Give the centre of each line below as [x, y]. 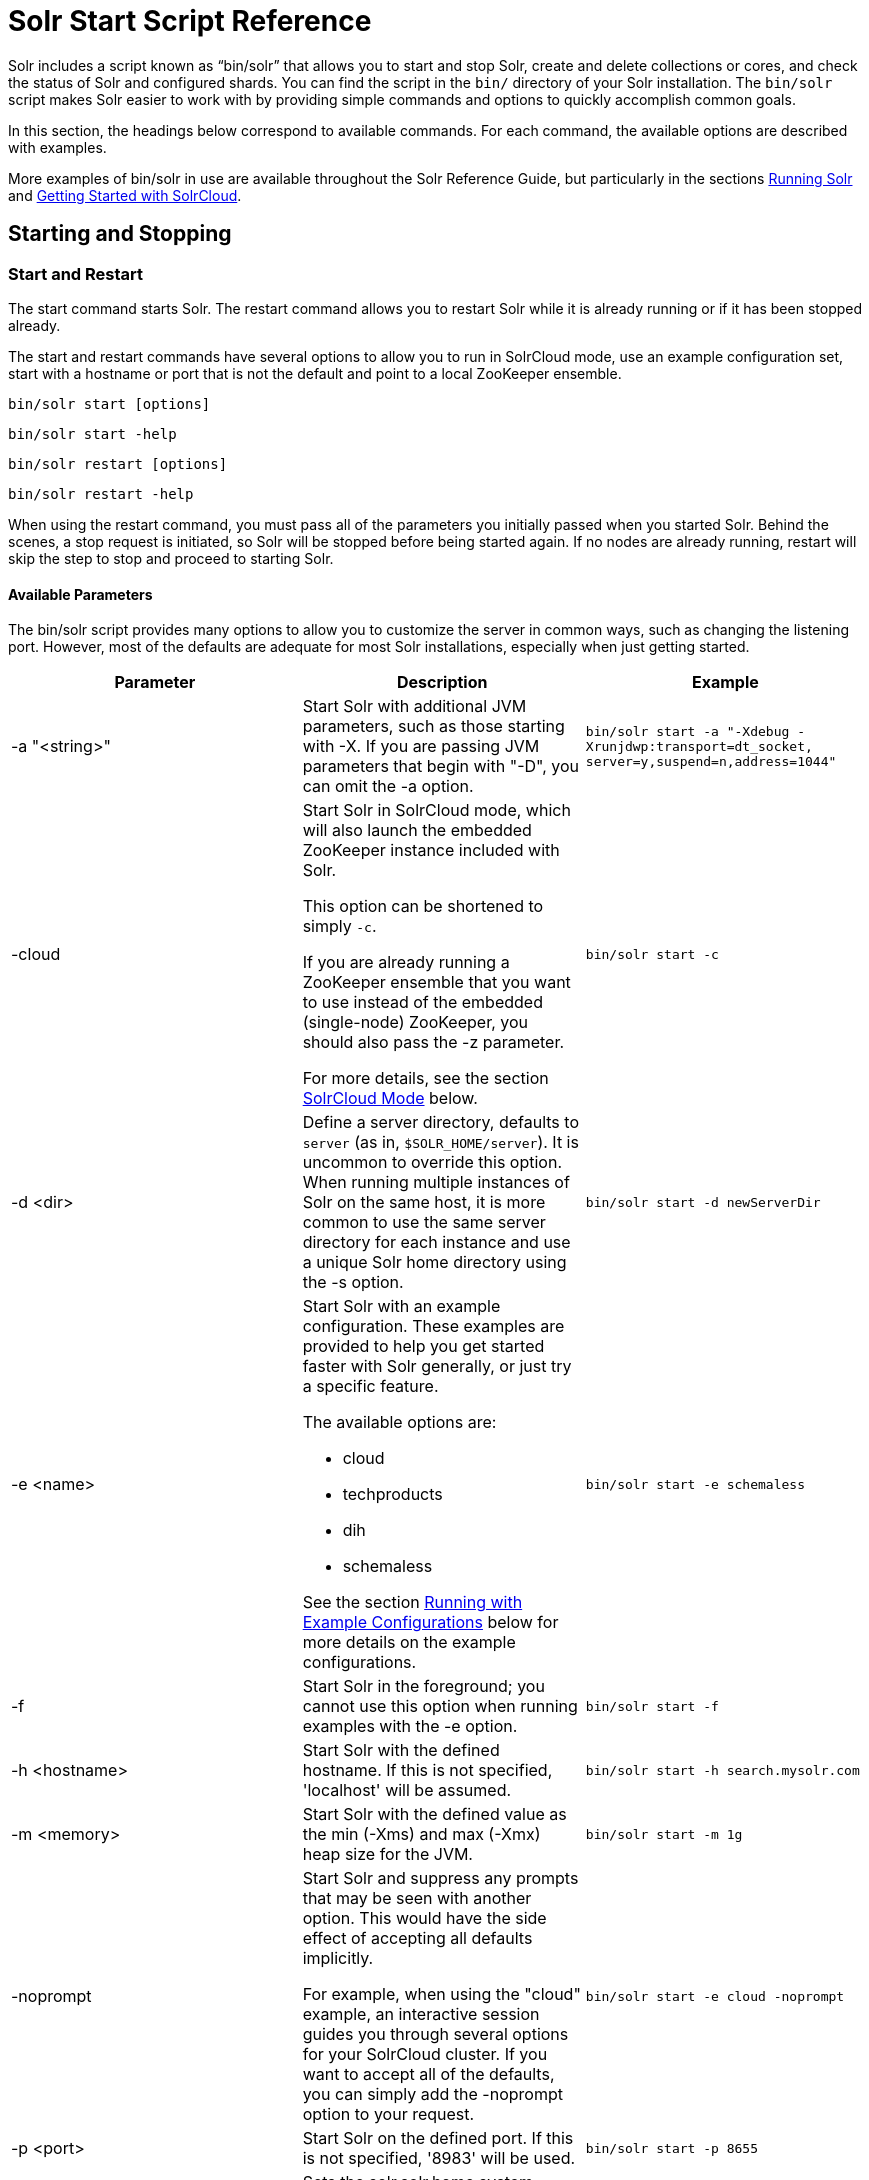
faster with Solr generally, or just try [437, 1366]
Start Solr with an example [401, 1306]
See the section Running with [412, 1602]
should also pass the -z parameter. [433, 1042]
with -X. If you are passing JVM [421, 746]
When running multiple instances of [436, 1182]
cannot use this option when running [440, 1706]
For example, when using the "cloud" [441, 1994]
